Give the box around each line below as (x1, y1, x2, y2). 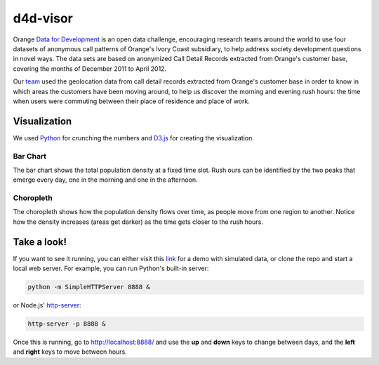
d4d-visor (13, 11, 73, 26)
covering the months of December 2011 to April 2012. (13, 64, 167, 73)
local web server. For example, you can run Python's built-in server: (13, 264, 209, 273)
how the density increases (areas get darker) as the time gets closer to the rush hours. (13, 218, 263, 226)
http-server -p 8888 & (27, 320, 106, 328)
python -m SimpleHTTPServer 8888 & (27, 283, 150, 291)
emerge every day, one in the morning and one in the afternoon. (13, 175, 198, 184)
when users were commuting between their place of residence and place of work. (13, 97, 251, 105)
